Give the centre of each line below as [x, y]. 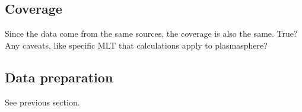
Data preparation [59, 77]
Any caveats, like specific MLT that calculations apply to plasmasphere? [136, 45]
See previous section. [42, 102]
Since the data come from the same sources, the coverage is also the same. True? [151, 33]
